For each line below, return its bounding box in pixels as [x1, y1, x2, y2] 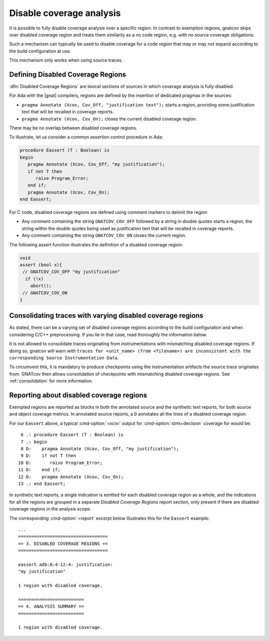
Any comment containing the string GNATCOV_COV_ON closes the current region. [21, 232, 187, 238]
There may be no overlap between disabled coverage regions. [9, 125, 137, 131]
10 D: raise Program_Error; [18, 460, 102, 466]
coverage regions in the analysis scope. [9, 506, 91, 512]
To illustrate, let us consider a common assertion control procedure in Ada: [9, 134, 163, 140]
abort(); [30, 283, 52, 289]
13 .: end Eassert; [18, 481, 66, 487]
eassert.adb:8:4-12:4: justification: [18, 562, 113, 567]
